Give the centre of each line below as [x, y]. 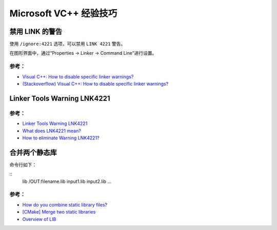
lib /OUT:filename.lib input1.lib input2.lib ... [67, 181]
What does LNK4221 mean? [52, 131]
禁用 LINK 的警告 [36, 32]
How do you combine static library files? [65, 204]
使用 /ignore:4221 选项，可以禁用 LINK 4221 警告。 [67, 44]
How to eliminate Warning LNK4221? [61, 138]
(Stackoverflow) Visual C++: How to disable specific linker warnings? [95, 83]
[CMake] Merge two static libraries [59, 212]
